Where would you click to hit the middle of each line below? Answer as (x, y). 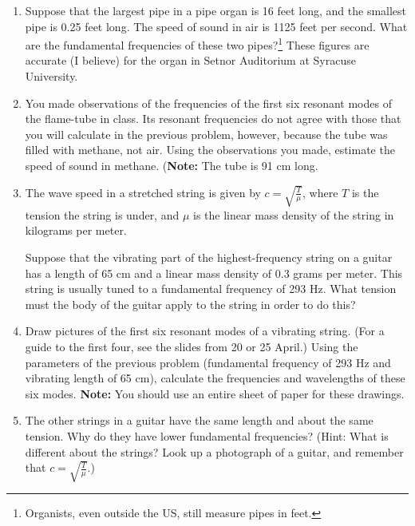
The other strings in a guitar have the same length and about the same (199, 420)
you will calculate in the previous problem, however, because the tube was (206, 134)
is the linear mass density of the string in (294, 214)
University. (51, 76)
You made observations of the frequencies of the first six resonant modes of (208, 103)
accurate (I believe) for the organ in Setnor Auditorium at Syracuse (190, 60)
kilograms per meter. (76, 230)
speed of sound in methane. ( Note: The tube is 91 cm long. (172, 165)
